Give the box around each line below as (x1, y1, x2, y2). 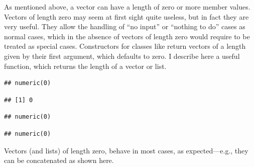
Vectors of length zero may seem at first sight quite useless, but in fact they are (4, 11, 249, 22)
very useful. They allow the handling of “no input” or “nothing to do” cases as (4, 21, 245, 32)
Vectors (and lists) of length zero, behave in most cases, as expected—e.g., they (4, 145, 248, 155)
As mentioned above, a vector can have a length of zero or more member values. (4, 2, 250, 12)
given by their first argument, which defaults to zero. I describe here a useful (4, 50, 240, 61)
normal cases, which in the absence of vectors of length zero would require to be (4, 31, 250, 41)
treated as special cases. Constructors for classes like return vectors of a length (4, 41, 246, 51)
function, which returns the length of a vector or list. (4, 60, 167, 71)
